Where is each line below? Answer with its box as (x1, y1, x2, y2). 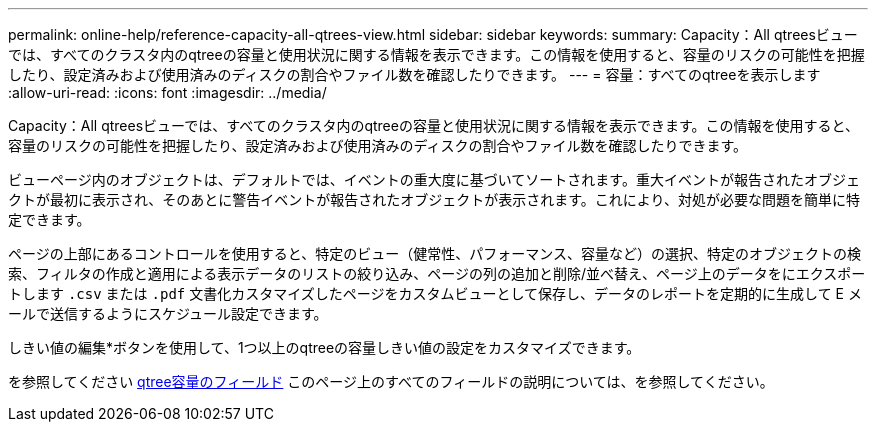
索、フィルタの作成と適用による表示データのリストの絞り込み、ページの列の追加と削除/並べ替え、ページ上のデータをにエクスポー (8, 265, 866, 282)
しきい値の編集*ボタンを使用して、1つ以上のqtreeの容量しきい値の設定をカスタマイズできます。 (8, 339, 641, 356)
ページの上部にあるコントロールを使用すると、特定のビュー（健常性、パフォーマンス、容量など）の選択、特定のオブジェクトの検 (8, 245, 861, 262)
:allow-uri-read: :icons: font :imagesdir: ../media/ (8, 84, 327, 101)
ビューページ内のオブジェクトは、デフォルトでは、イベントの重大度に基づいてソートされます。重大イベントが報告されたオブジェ (8, 171, 860, 188)
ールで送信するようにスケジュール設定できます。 (8, 305, 328, 322)
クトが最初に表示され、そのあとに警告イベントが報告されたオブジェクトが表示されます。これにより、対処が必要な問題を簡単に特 (8, 191, 860, 208)
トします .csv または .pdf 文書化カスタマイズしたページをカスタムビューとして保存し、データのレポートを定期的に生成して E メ (8, 285, 862, 302)
